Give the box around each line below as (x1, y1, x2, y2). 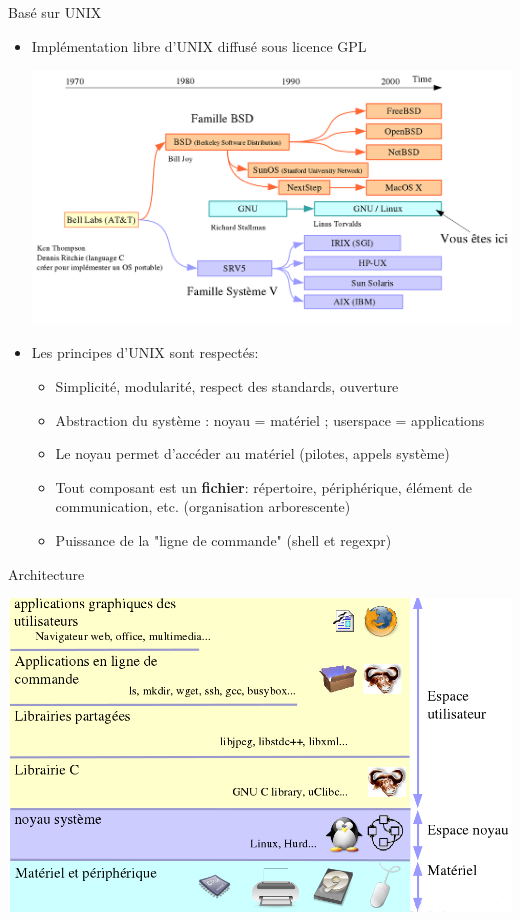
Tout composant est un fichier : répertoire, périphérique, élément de (55, 476, 472, 497)
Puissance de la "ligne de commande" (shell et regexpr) (55, 529, 392, 550)
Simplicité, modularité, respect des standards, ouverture (55, 376, 399, 396)
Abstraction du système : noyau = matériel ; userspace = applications (55, 409, 485, 430)
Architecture (8, 563, 85, 584)
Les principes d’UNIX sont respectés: (31, 342, 259, 363)
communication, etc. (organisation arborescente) (55, 496, 351, 517)
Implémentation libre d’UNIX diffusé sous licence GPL (31, 35, 367, 56)
